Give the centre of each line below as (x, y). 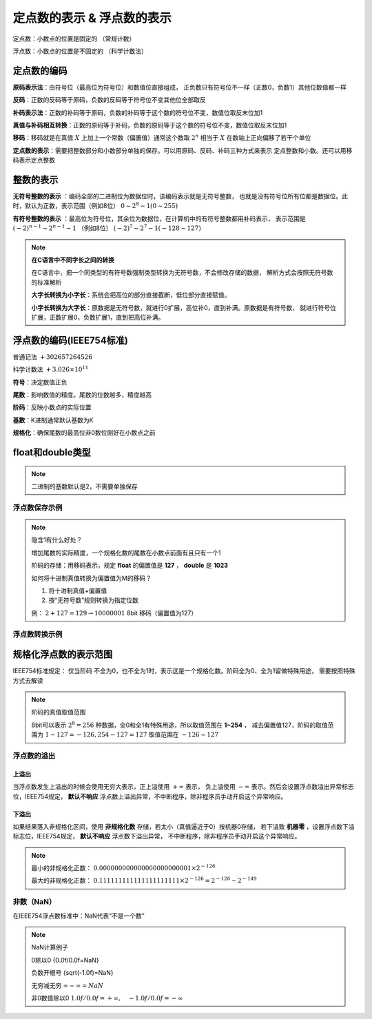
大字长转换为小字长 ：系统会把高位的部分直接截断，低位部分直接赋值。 (131, 295)
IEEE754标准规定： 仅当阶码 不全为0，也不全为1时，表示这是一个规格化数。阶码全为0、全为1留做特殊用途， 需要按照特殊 (184, 671)
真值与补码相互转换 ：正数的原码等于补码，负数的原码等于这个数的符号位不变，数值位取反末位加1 (150, 125)
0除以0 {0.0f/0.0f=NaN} (65, 960)
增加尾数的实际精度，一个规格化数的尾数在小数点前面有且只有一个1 (126, 553)
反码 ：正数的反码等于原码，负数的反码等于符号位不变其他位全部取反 (109, 100)
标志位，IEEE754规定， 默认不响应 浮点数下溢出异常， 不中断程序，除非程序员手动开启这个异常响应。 (157, 836)
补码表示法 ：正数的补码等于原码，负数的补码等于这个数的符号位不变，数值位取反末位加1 (138, 112)
